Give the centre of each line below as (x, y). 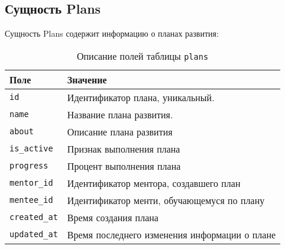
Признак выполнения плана (124, 148)
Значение (87, 79)
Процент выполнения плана (124, 166)
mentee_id (31, 200)
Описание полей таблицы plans (142, 56)
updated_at (34, 235)
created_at (34, 217)
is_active (31, 149)
